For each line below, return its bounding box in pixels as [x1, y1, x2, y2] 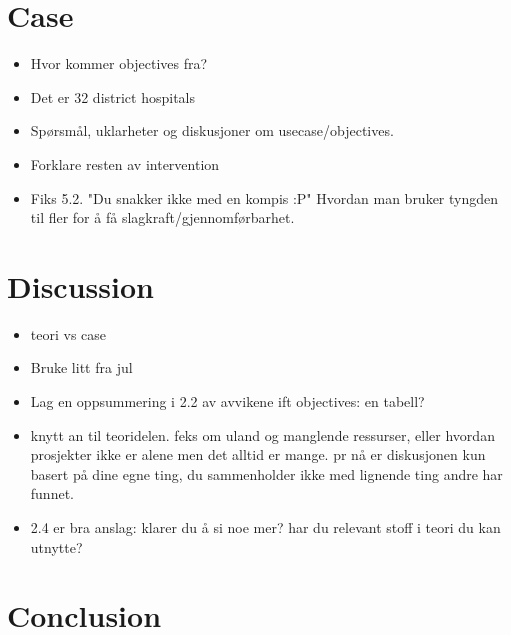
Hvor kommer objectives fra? [30, 53, 208, 74]
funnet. [30, 483, 74, 504]
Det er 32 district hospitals [30, 86, 196, 107]
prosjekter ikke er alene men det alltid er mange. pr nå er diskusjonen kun [30, 444, 486, 465]
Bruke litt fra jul [30, 357, 133, 378]
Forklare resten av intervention [30, 153, 220, 174]
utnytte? [30, 536, 83, 557]
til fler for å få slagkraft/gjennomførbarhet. [30, 207, 295, 228]
